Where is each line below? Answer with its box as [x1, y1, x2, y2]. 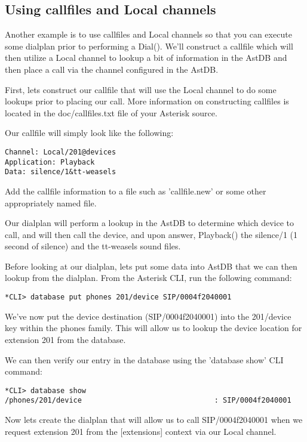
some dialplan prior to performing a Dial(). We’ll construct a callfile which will [5, 39, 293, 52]
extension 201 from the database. [5, 333, 126, 345]
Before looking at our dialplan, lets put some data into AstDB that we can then [5, 259, 297, 272]
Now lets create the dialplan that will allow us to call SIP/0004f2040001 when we [5, 413, 303, 426]
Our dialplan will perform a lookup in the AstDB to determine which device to [5, 217, 294, 229]
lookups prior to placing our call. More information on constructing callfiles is [5, 95, 289, 107]
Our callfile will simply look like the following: [5, 126, 174, 139]
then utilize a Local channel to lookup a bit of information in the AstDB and [5, 51, 287, 64]
